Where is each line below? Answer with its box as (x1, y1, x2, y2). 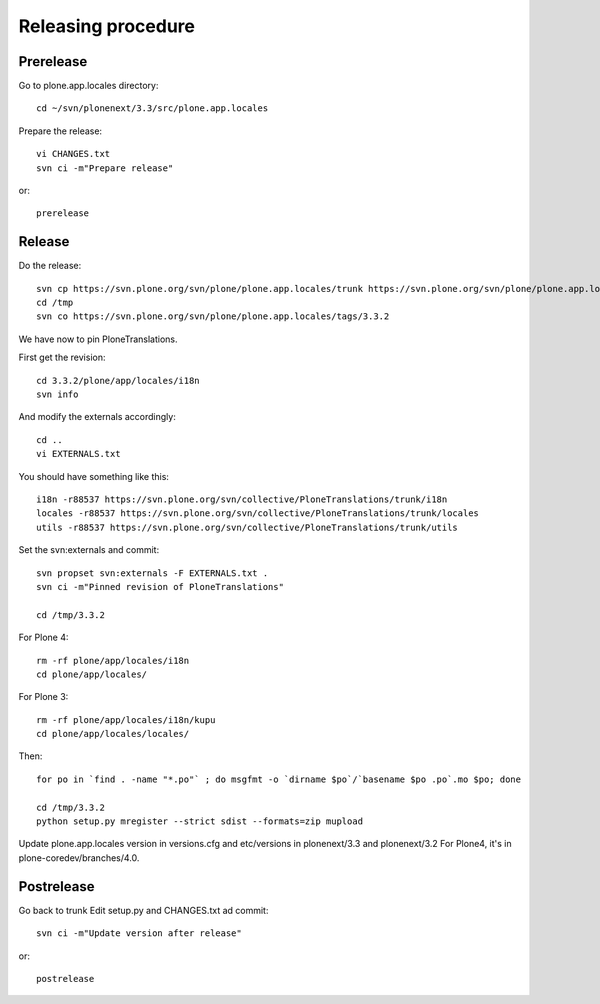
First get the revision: (18, 351, 106, 364)
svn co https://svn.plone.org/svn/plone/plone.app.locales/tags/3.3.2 (36, 311, 390, 322)
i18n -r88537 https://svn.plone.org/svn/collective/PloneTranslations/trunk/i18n (36, 494, 448, 505)
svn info (36, 389, 79, 400)
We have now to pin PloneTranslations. (18, 333, 178, 345)
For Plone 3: (18, 691, 69, 703)
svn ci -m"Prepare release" (36, 162, 174, 174)
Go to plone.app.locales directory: (18, 80, 159, 92)
